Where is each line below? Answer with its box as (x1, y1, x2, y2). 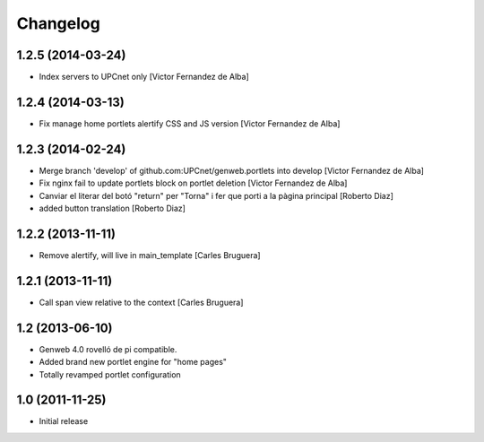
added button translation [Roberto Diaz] (39, 203, 186, 214)
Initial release (39, 416, 89, 427)
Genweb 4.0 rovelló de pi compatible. (39, 343, 177, 354)
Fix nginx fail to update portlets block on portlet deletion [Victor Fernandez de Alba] (39, 178, 348, 188)
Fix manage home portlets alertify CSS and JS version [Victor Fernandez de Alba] (39, 117, 341, 129)
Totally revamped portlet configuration (39, 368, 181, 380)
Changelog (16, 13, 100, 33)
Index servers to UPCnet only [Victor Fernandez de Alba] (39, 72, 250, 82)
